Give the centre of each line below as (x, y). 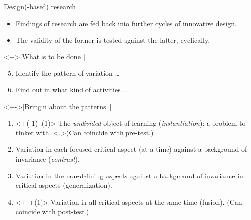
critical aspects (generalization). (64, 185)
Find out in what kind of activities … (71, 89)
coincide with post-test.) (52, 211)
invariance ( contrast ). (47, 158)
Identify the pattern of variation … (67, 73)
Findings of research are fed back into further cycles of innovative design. (126, 23)
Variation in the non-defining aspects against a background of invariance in (129, 175)
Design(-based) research (40, 6)
